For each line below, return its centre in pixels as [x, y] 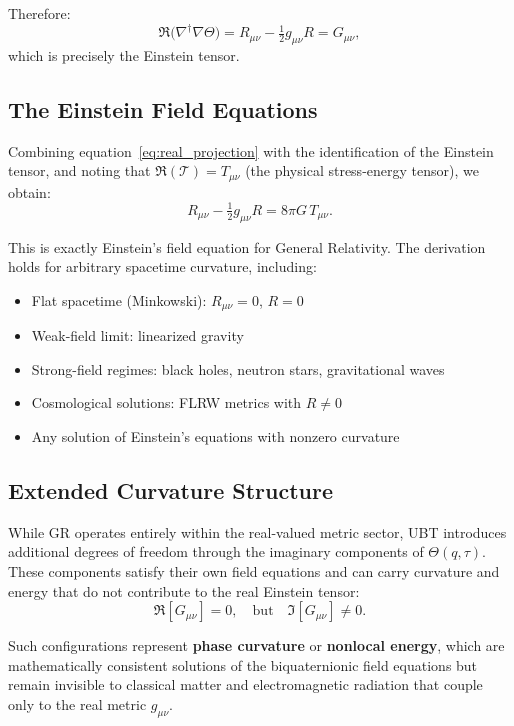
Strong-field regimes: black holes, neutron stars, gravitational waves [238, 368]
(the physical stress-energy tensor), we [362, 170]
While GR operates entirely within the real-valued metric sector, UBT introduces [257, 531]
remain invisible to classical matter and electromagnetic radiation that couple [245, 684]
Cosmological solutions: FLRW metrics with [166, 402]
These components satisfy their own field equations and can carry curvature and [254, 571]
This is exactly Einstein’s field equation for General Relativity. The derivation [247, 246]
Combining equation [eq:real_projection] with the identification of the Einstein [251, 150]
